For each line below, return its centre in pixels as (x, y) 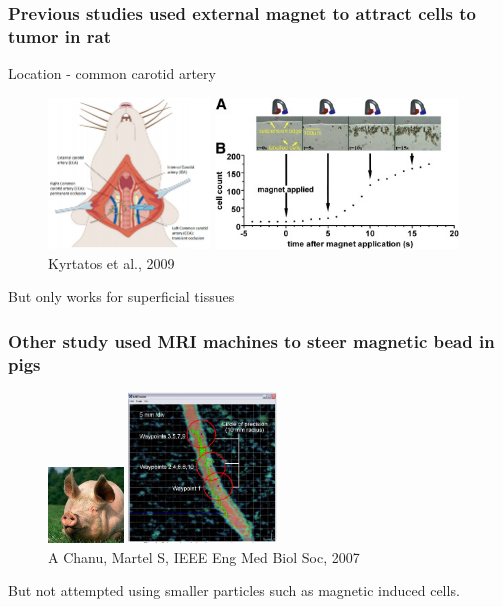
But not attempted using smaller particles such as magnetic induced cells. (234, 590)
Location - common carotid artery (112, 73)
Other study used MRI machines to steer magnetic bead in (251, 340)
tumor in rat (60, 35)
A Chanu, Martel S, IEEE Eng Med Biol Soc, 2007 (204, 556)
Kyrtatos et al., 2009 (111, 262)
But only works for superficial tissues (121, 296)
